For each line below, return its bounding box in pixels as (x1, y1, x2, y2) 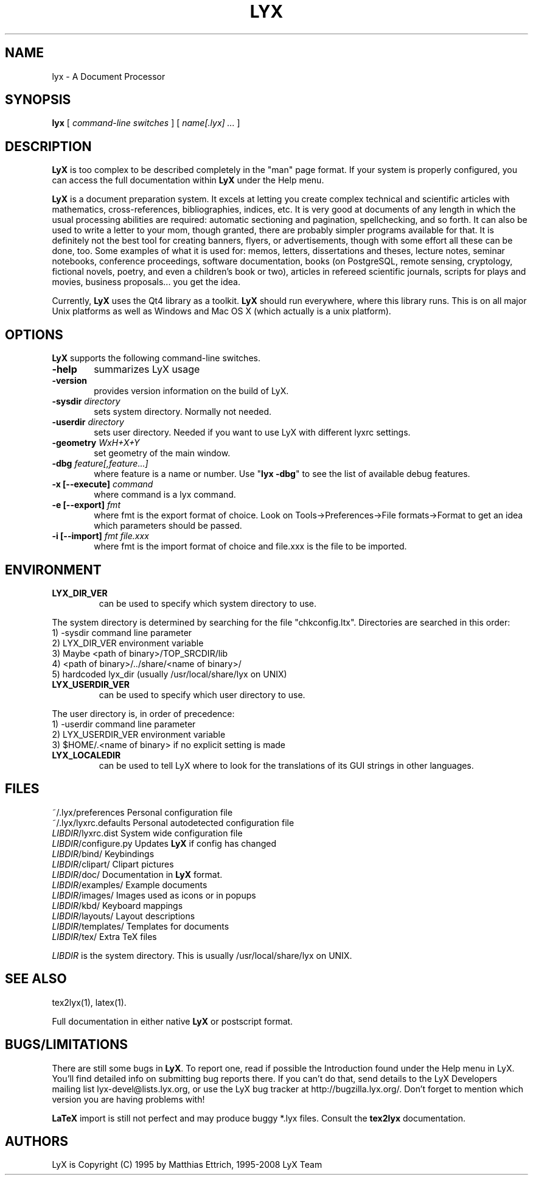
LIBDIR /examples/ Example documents (52, 879, 207, 890)
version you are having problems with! (52, 1093, 205, 1104)
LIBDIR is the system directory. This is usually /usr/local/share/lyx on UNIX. (52, 950, 352, 961)
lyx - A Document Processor (52, 71, 165, 82)
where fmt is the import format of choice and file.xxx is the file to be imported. (94, 541, 407, 552)
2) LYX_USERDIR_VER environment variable (52, 729, 226, 740)
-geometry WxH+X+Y (52, 437, 140, 448)
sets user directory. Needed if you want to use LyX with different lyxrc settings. (94, 427, 411, 438)
